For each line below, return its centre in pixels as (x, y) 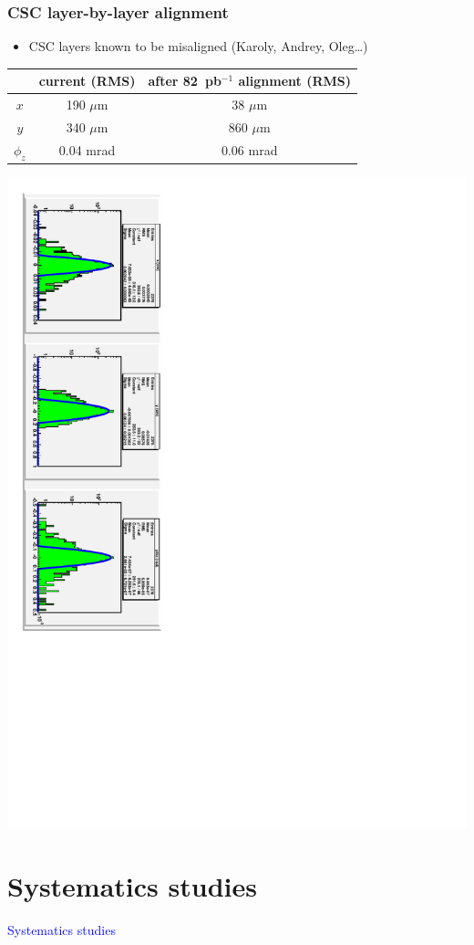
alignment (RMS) (294, 81)
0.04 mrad (87, 150)
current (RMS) (87, 81)
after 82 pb (185, 81)
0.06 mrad (249, 150)
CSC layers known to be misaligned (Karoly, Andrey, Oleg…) (198, 46)
